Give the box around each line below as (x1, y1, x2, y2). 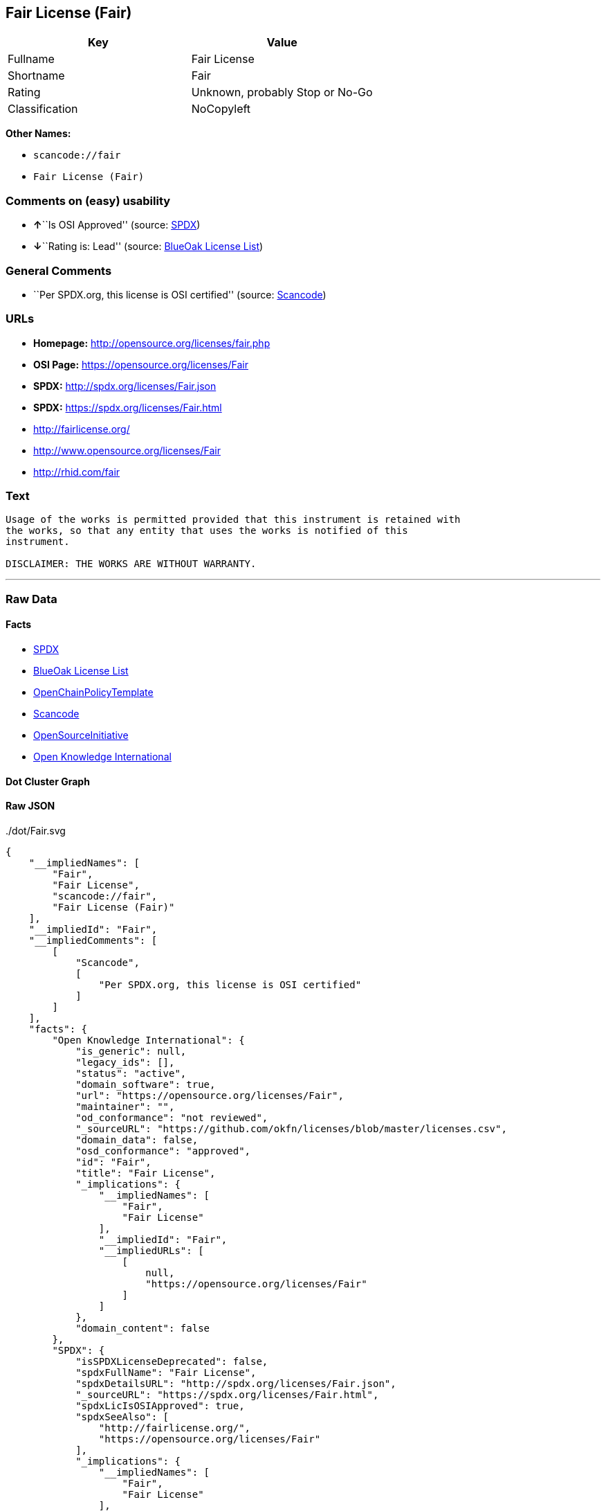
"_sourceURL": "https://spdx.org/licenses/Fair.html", (75, 1388, 379, 1400)
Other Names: (6, 127, 71, 140)
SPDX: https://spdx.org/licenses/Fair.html (33, 401, 222, 413)
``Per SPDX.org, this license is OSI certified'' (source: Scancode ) (33, 288, 327, 301)
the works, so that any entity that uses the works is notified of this (6, 525, 408, 537)
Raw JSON (6, 800, 55, 812)
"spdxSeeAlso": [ (75, 1411, 169, 1422)
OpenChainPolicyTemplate (33, 686, 154, 699)
